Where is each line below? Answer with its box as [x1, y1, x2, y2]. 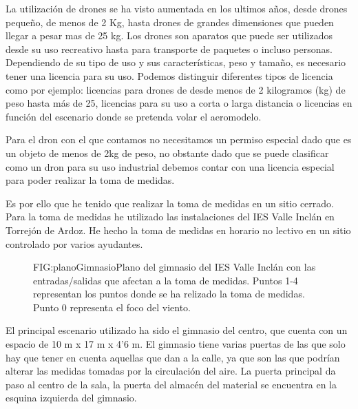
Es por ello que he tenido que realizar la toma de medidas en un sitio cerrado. [6, 196, 334, 210]
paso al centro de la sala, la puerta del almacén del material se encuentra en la [6, 377, 337, 391]
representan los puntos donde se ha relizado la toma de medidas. [33, 286, 305, 301]
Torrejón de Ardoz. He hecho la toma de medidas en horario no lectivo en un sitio [6, 222, 351, 237]
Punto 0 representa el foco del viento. [33, 300, 191, 314]
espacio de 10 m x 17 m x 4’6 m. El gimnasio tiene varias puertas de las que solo [6, 337, 346, 351]
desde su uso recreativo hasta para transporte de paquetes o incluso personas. [6, 41, 333, 56]
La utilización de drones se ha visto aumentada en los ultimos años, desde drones [6, 1, 348, 15]
